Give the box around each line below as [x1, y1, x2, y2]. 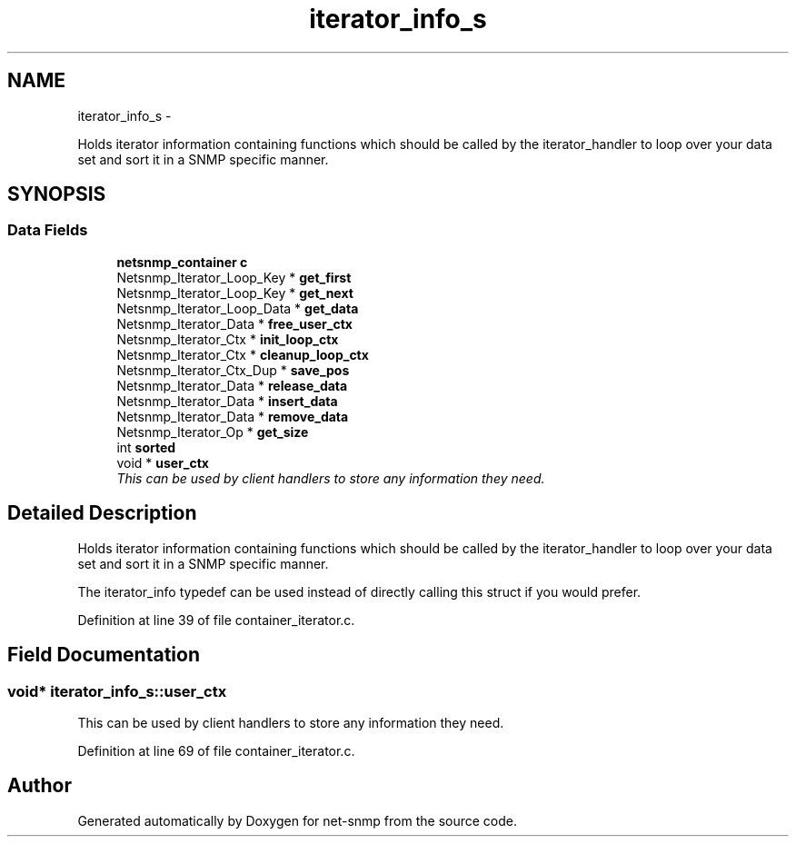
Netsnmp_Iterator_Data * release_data [116, 377, 348, 393]
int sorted [116, 439, 176, 455]
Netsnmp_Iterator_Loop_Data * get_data [116, 300, 359, 316]
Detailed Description [7, 501, 197, 525]
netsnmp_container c [116, 253, 248, 270]
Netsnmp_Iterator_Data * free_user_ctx [116, 315, 353, 332]
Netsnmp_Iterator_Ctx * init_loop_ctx [116, 331, 339, 347]
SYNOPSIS [7, 183, 106, 206]
